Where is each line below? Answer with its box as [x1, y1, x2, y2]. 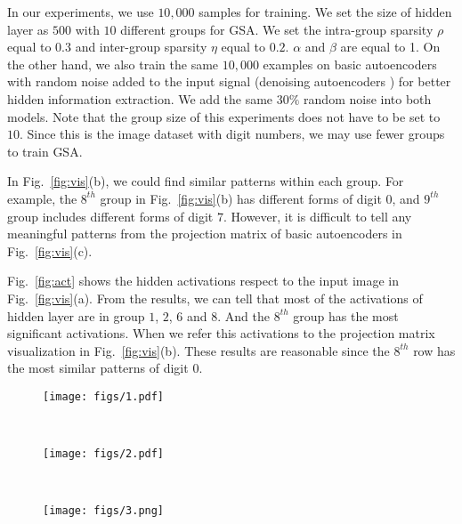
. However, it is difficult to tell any [223, 206, 412, 225]
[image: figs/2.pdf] [43, 447, 165, 461]
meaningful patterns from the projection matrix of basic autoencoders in [7, 224, 402, 243]
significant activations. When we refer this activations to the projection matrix [7, 324, 435, 343]
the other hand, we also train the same [7, 54, 219, 73]
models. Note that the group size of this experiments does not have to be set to [7, 107, 441, 125]
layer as [7, 20, 49, 38]
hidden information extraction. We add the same [7, 89, 273, 108]
